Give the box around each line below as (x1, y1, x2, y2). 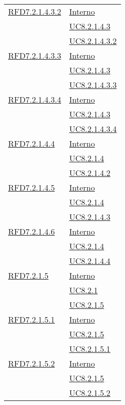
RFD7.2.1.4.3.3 (8, 50, 61, 61)
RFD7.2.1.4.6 (8, 226, 55, 237)
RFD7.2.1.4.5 (8, 182, 55, 193)
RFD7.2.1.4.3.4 (8, 94, 61, 105)
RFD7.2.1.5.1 (8, 313, 55, 325)
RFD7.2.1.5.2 (8, 357, 55, 369)
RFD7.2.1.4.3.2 (8, 6, 61, 17)
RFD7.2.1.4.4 (8, 138, 55, 149)
